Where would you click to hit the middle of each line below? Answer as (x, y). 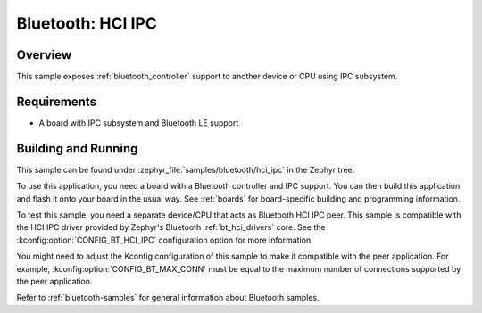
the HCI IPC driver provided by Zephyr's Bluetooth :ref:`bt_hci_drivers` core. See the (171, 227)
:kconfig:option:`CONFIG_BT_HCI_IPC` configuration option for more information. (165, 240)
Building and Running (77, 148)
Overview (44, 55)
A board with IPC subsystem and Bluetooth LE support (139, 123)
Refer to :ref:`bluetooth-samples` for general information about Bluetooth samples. (168, 298)
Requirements (57, 101)
